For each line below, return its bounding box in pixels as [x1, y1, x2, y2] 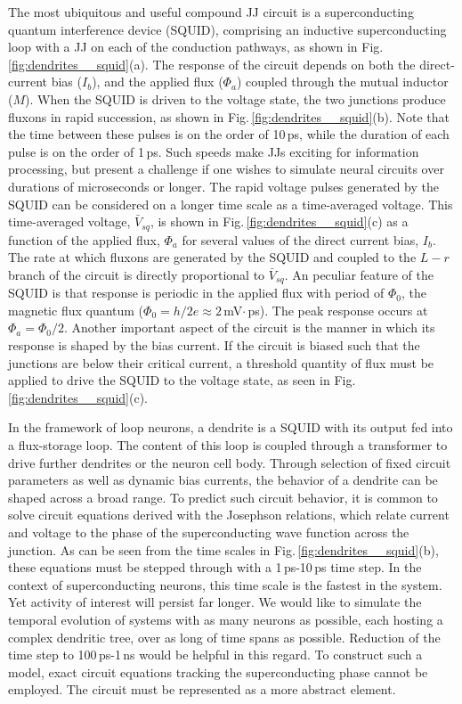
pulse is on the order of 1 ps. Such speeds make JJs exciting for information [8, 142, 419, 160]
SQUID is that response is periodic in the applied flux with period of [8, 283, 385, 302]
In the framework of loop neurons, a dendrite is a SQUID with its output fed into [8, 418, 453, 437]
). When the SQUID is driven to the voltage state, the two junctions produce [25, 89, 446, 108]
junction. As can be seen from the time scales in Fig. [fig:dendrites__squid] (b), [8, 540, 439, 559]
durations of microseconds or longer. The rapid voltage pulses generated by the [8, 176, 440, 195]
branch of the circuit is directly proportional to [8, 265, 265, 283]
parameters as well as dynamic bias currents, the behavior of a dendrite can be [8, 471, 438, 489]
